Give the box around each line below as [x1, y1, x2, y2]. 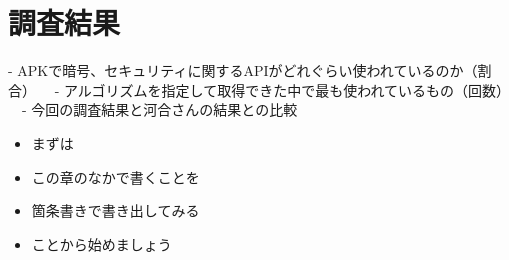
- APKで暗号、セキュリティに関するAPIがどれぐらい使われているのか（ [8, 60, 478, 81]
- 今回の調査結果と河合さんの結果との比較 [21, 99, 298, 120]
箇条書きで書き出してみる [31, 200, 200, 221]
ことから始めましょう [31, 233, 172, 254]
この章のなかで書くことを [31, 166, 200, 187]
